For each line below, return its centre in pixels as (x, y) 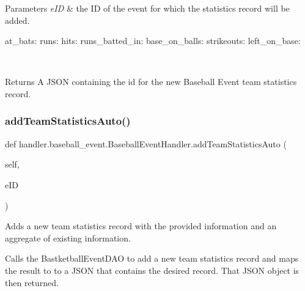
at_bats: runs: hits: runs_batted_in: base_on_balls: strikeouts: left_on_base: (153, 41)
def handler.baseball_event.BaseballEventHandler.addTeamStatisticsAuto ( (146, 143)
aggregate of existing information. (68, 238)
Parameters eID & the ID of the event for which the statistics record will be (147, 8)
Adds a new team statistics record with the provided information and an (141, 226)
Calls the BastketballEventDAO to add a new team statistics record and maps (152, 258)
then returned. (32, 282)
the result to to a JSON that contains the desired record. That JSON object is (152, 270)
